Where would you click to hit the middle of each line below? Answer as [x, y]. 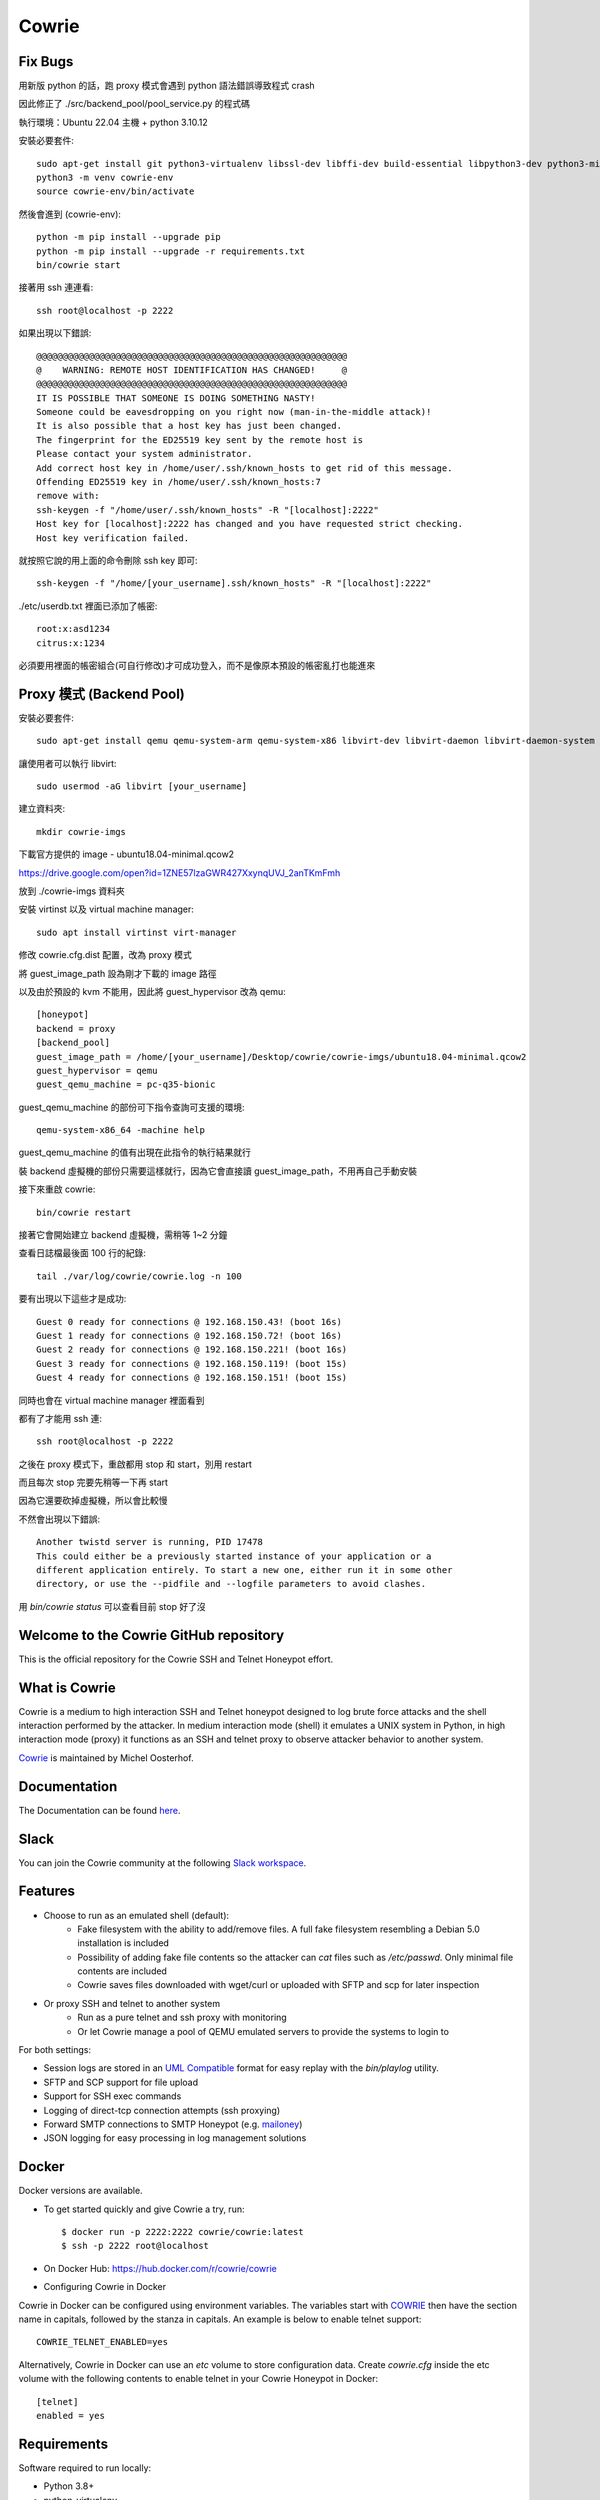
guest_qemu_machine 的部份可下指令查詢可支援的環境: [131, 1107]
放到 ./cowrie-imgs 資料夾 [71, 891]
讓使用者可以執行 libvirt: [67, 763]
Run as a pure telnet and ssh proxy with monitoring [182, 2017]
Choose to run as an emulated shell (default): [136, 1915]
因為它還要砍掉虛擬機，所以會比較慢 [93, 1501]
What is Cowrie [67, 1687]
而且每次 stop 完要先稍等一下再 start [93, 1482]
